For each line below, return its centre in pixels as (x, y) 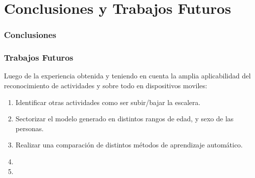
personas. (30, 128)
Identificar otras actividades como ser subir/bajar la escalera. (108, 102)
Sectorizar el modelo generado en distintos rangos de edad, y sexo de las (125, 119)
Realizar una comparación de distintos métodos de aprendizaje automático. (129, 145)
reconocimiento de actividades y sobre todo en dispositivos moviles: (106, 86)
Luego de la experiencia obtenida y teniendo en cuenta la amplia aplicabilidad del (127, 76)
